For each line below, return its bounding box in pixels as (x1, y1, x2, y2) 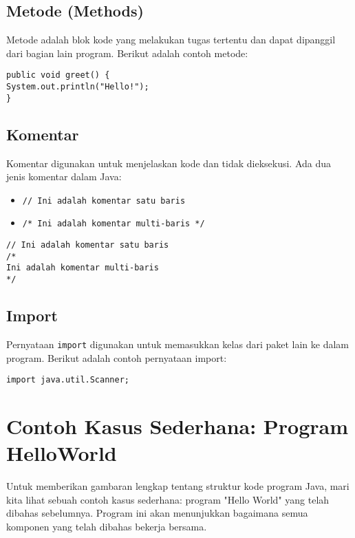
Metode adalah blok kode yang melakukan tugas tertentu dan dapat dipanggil (6, 32, 336, 47)
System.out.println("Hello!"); (6, 82, 149, 92)
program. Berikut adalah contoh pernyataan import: (6, 350, 227, 365)
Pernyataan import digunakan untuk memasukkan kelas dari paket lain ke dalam (6, 336, 349, 351)
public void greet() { (6, 70, 110, 80)
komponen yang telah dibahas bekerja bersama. (6, 519, 207, 533)
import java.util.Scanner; (6, 375, 129, 385)
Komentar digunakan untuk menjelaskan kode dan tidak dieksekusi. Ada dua (6, 155, 332, 170)
